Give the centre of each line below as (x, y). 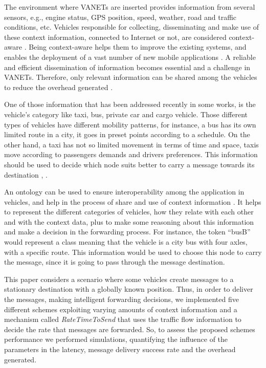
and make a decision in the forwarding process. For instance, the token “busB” (127, 232)
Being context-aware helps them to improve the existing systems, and (138, 47)
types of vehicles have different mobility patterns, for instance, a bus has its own (130, 124)
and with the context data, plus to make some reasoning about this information (129, 221)
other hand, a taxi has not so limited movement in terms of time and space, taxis (131, 144)
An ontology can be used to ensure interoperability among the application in (124, 192)
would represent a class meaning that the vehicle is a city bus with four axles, (126, 242)
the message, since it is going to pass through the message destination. (115, 262)
